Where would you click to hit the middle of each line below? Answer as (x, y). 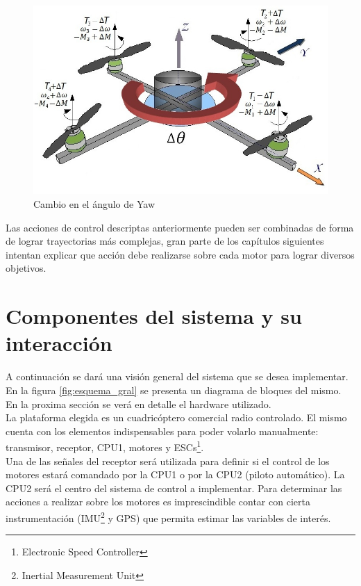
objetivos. (26, 268)
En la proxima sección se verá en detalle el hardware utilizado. (138, 404)
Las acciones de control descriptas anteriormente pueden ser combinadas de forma (180, 227)
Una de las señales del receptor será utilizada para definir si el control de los (168, 461)
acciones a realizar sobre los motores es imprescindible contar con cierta (158, 502)
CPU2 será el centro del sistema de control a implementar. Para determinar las (174, 488)
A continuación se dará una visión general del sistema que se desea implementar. (177, 376)
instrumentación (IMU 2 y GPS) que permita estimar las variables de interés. (168, 516)
